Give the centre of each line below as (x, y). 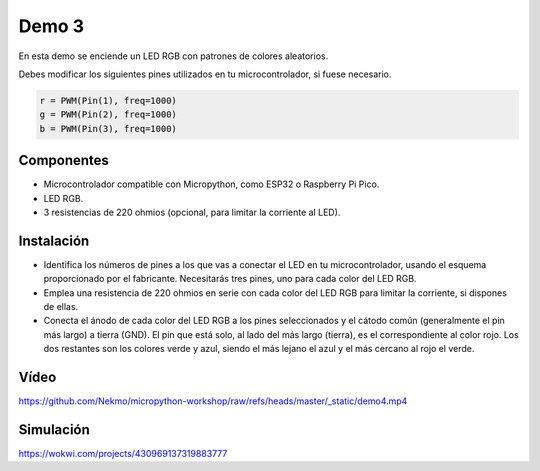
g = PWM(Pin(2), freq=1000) (108, 114)
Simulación (54, 429)
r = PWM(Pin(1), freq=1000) (108, 100)
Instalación (54, 240)
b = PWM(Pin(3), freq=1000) (108, 128)
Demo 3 (51, 26)
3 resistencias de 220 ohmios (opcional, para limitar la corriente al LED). (192, 212)
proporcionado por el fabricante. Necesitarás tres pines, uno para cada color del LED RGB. (230, 279)
